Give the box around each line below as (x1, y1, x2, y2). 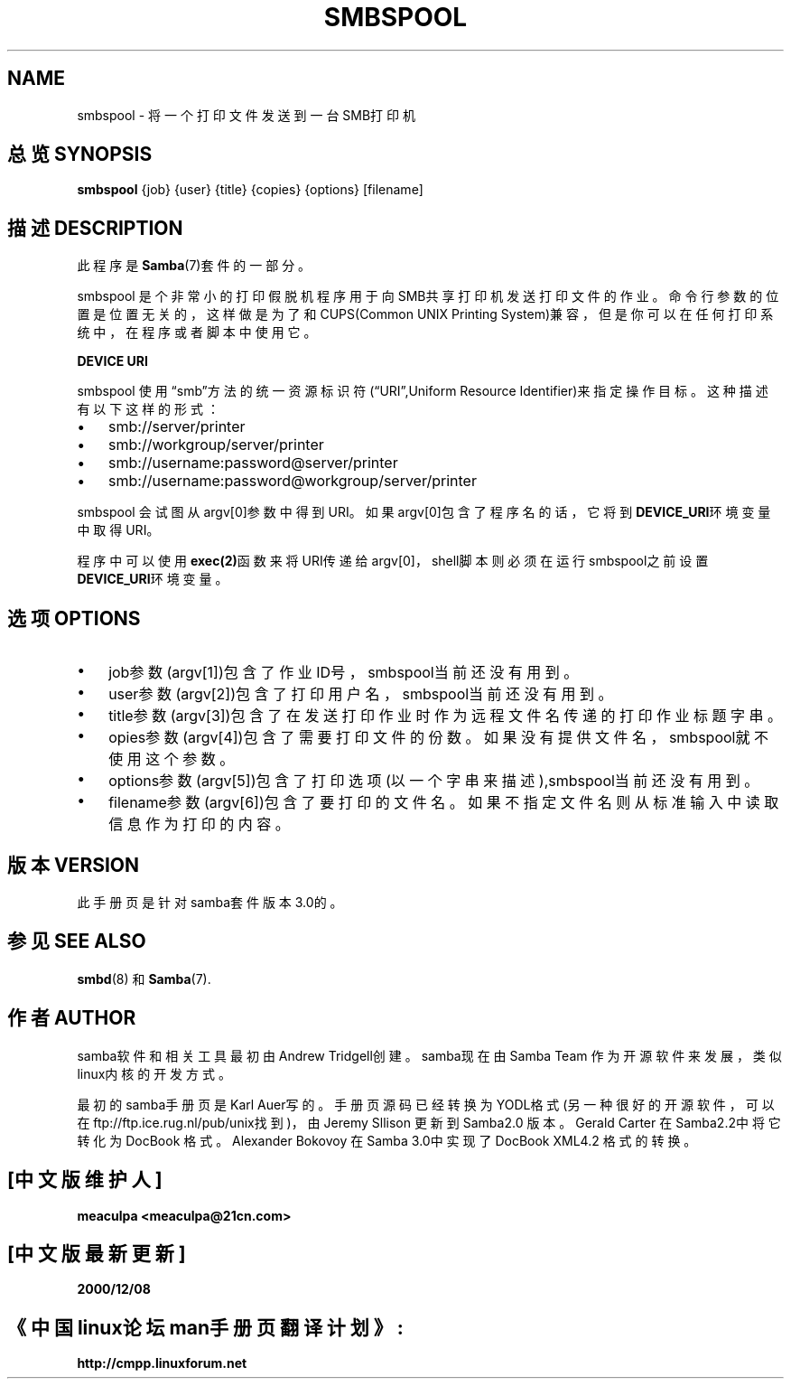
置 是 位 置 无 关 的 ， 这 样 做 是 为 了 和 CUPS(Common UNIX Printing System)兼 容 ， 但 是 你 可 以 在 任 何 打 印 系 (77, 306, 774, 323)
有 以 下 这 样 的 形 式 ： (77, 401, 219, 417)
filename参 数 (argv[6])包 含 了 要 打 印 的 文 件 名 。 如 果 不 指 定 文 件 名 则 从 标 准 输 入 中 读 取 (108, 793, 779, 812)
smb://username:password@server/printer (108, 454, 398, 473)
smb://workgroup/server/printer (108, 435, 324, 454)
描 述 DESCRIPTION (7, 216, 183, 239)
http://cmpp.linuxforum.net (77, 1355, 247, 1372)
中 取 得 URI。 (77, 522, 160, 538)
